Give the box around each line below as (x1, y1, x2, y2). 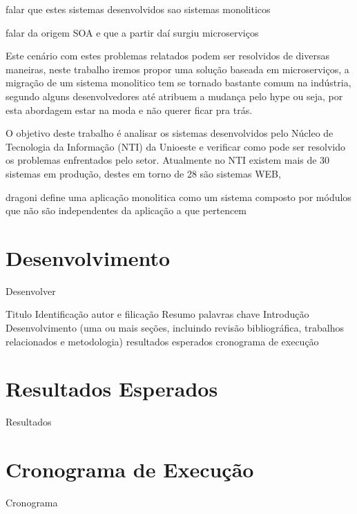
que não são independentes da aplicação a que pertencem (6, 203, 247, 218)
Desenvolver (6, 283, 56, 298)
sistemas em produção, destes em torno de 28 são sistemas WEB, (6, 166, 281, 180)
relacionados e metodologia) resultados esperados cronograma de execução (6, 334, 319, 348)
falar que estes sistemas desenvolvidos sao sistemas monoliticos (6, 2, 271, 16)
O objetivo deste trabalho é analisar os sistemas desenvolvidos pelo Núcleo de (6, 126, 334, 140)
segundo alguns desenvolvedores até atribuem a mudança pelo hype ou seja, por (6, 88, 343, 103)
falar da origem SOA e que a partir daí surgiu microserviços (6, 25, 259, 39)
